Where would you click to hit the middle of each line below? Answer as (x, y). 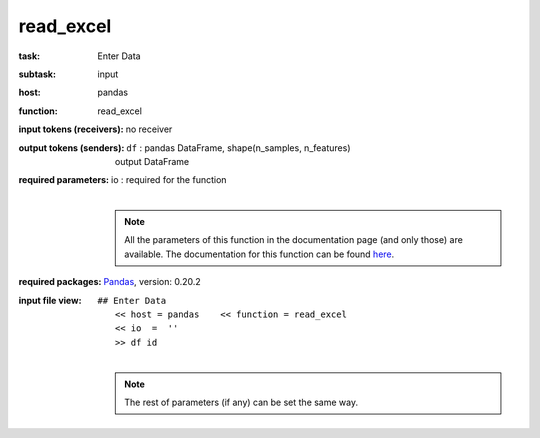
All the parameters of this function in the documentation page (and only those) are (294, 240)
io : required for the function (168, 180)
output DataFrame (152, 161)
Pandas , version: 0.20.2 (152, 282)
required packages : (60, 282)
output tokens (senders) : (71, 147)
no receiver (149, 129)
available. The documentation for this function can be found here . (259, 254)
